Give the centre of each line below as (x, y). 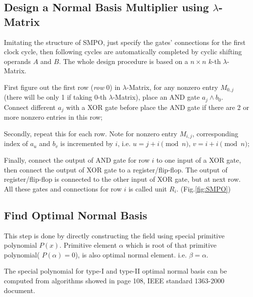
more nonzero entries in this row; (53, 117)
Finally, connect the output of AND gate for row (77, 159)
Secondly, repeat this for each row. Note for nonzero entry (91, 133)
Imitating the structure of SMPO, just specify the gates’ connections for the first (125, 42)
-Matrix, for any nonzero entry (172, 87)
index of (16, 143)
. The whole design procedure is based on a (124, 61)
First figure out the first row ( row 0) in (62, 87)
